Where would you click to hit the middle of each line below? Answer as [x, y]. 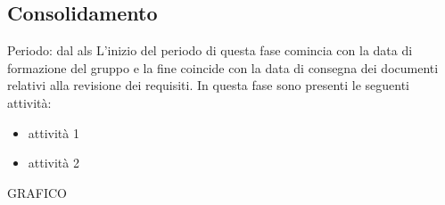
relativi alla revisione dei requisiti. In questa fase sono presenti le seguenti [209, 85]
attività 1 [54, 132]
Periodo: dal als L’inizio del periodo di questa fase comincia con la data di [210, 50]
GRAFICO [37, 192]
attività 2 [54, 163]
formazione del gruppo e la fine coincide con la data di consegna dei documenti [223, 67]
